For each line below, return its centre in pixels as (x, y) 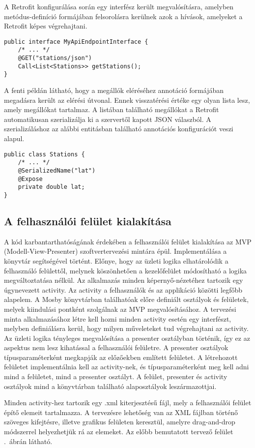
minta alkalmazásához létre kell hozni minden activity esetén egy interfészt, (118, 318)
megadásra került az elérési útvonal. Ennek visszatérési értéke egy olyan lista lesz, (127, 100)
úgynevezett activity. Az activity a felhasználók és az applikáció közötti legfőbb (123, 289)
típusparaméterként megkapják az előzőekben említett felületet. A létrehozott (121, 357)
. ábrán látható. (28, 441)
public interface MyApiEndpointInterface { (76, 42)
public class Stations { (44, 154)
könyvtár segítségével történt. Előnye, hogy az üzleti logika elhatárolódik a (116, 260)
